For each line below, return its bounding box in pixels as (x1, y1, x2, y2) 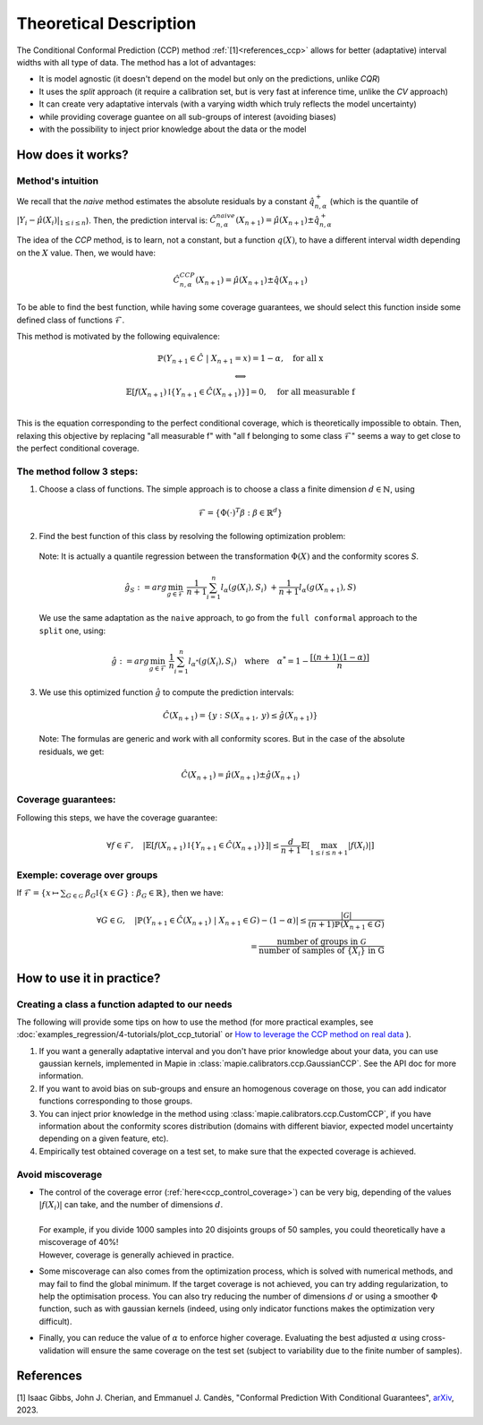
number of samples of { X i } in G (258, 946, 385, 958)
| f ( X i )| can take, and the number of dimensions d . (38, 1199, 224, 1213)
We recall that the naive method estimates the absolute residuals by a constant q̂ (16, 195, 315, 206)
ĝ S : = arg (124, 582, 167, 595)
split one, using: (38, 625, 106, 636)
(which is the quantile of (329, 195, 419, 206)
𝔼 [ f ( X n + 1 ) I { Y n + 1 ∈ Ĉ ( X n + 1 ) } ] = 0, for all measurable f (125, 386, 355, 399)
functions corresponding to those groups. (38, 1095, 192, 1106)
